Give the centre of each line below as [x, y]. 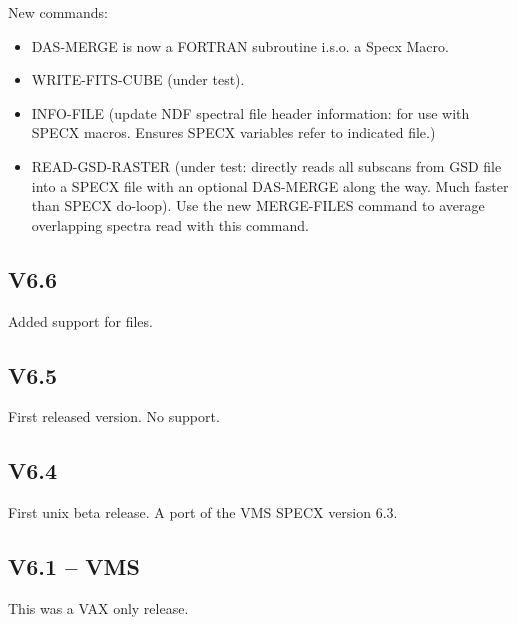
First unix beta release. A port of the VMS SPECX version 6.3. [203, 512]
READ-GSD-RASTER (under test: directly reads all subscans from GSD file [266, 165]
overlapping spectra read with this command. [170, 224]
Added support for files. [80, 320]
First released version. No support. [114, 416]
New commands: [58, 12]
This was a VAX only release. [98, 607]
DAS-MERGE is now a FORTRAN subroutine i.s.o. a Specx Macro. [240, 45]
